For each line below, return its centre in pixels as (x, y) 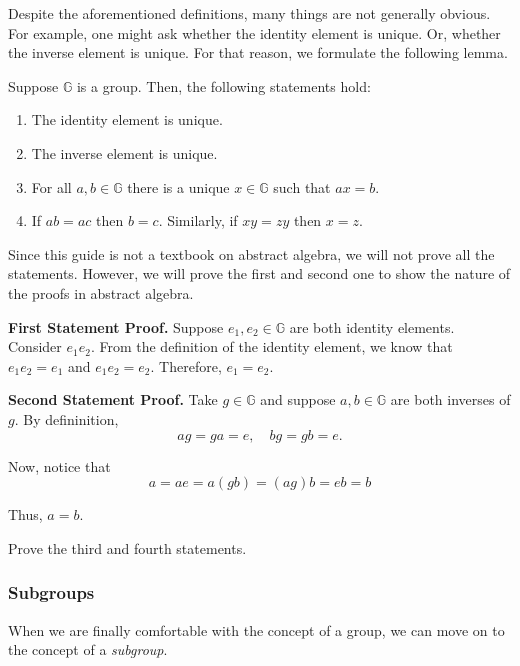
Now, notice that (59, 465)
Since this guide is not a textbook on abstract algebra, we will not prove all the (251, 253)
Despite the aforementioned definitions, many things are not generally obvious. (249, 13)
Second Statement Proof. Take (113, 399)
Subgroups (51, 592)
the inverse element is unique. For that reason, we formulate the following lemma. (258, 52)
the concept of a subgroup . (88, 649)
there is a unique (178, 186)
